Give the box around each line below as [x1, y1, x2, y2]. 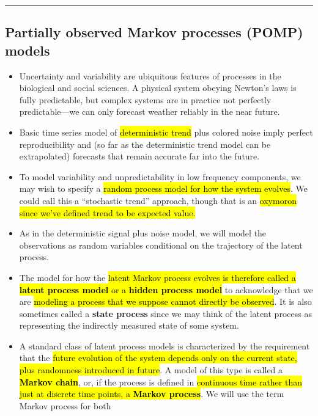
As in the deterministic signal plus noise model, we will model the [19, 227, 267, 239]
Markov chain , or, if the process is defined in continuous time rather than [19, 375, 302, 388]
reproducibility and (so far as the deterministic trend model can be [19, 137, 271, 150]
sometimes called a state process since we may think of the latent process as [19, 307, 312, 319]
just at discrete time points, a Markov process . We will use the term [19, 387, 284, 400]
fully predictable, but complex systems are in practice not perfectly [19, 93, 272, 106]
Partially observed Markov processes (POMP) [5, 23, 303, 42]
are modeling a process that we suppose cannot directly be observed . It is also [19, 295, 312, 308]
